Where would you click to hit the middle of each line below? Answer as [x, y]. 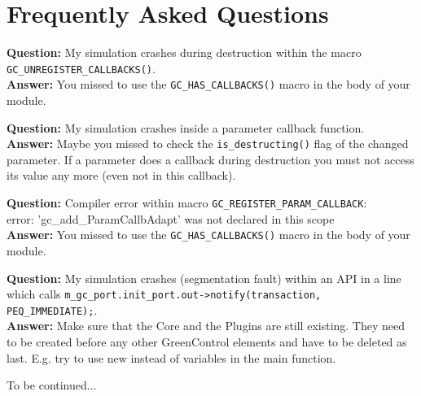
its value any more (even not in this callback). [121, 175]
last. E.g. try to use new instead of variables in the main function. [171, 357]
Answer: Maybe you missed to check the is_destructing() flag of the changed [208, 144]
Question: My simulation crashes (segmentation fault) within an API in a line [204, 278]
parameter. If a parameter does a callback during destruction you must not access [210, 159]
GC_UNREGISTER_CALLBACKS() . [81, 68]
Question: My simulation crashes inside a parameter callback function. [186, 127]
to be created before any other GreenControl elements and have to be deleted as [207, 342]
